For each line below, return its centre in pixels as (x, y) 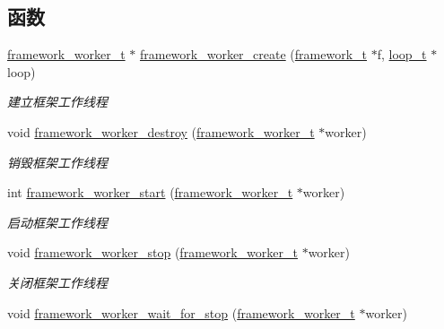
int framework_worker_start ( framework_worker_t (150, 192)
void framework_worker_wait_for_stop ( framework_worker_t (181, 312)
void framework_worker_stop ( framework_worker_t (152, 252)
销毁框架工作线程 (57, 162)
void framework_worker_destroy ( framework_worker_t (161, 131)
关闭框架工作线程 (57, 282)
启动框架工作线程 (57, 222)
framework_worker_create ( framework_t (253, 54)
